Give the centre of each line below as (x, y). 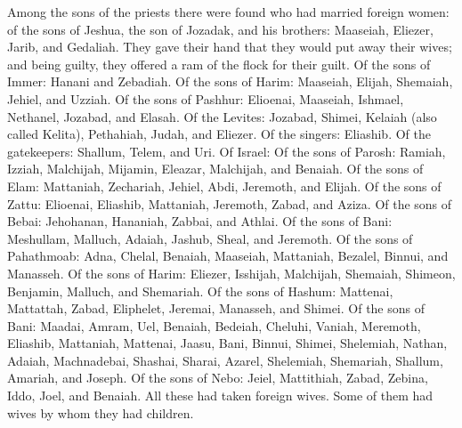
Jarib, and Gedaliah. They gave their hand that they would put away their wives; (230, 47)
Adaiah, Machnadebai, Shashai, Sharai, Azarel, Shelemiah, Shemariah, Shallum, (225, 360)
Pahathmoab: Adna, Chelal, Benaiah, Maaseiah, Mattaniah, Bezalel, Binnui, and (228, 256)
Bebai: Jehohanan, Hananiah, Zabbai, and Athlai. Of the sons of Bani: (200, 221)
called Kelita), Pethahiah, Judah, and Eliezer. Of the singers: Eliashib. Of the (219, 134)
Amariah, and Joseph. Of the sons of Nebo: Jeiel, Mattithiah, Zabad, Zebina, (218, 378)
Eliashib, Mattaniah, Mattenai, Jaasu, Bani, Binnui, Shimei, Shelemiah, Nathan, (227, 343)
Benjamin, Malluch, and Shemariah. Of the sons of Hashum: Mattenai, (200, 291)
